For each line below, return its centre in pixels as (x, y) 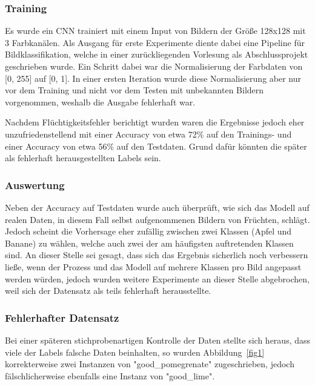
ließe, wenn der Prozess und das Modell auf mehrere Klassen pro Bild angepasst (153, 266)
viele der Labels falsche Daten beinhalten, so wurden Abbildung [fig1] (135, 352)
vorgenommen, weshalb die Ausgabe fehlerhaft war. (100, 101)
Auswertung (35, 185)
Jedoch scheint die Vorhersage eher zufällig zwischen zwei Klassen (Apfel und (148, 231)
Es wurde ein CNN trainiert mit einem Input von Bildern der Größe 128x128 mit (155, 31)
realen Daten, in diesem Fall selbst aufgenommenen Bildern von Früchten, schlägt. (157, 219)
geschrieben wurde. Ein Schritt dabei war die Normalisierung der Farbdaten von (154, 66)
